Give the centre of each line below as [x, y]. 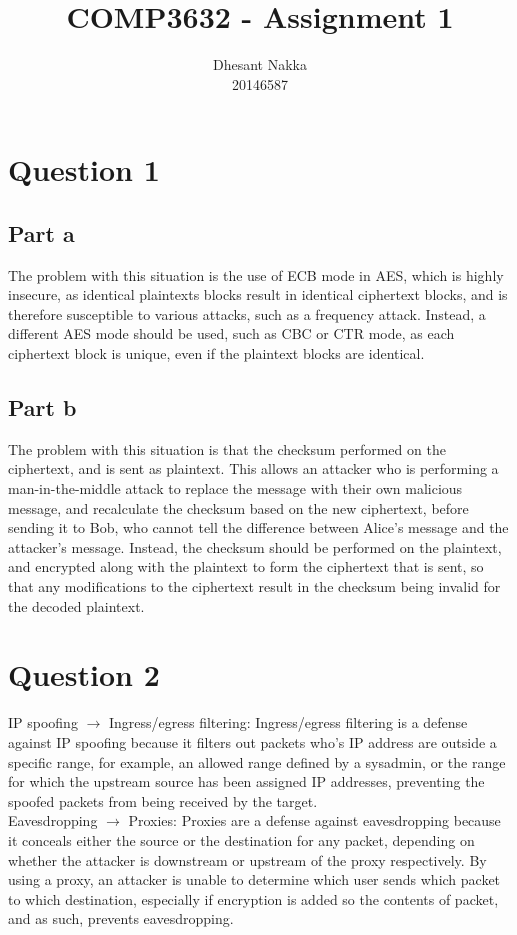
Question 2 [84, 674]
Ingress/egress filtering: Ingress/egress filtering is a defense [288, 722]
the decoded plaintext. [76, 605]
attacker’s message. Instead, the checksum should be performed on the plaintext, [255, 546]
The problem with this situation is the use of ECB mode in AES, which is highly [256, 274]
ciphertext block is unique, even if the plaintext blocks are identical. [216, 353]
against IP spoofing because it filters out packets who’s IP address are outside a [252, 741]
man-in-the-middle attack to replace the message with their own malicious [235, 488]
